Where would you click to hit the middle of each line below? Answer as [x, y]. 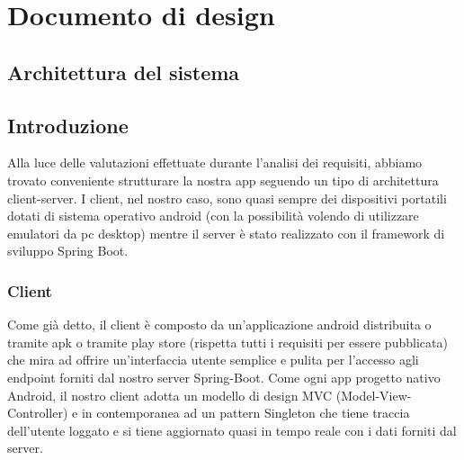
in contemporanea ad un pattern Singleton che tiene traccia [245, 413]
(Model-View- [374, 395]
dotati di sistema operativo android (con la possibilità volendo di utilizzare [213, 216]
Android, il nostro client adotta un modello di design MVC [170, 395]
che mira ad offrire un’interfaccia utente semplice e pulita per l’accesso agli [213, 360]
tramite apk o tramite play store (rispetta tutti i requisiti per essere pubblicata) [228, 342]
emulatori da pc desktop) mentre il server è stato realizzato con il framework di [226, 233]
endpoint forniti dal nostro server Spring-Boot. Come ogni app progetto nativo [224, 377]
